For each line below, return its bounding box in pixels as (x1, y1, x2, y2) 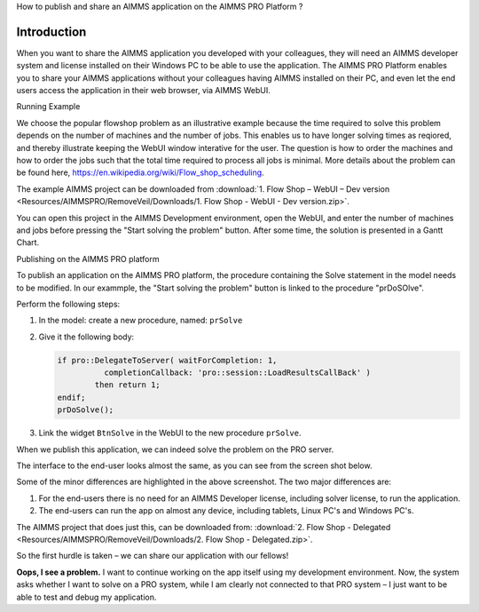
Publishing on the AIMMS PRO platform (16, 253, 160, 264)
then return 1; (94, 380, 161, 390)
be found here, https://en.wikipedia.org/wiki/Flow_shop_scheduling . (16, 167, 265, 178)
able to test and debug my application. (16, 592, 157, 602)
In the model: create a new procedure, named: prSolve (38, 315, 243, 326)
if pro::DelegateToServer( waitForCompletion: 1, (57, 355, 278, 365)
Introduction (16, 24, 87, 39)
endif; (57, 392, 86, 402)
